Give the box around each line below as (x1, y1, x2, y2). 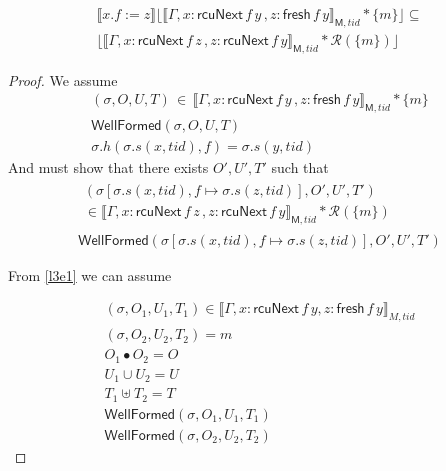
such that (271, 157, 329, 178)
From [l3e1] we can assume (8, 264, 172, 285)
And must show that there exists (8, 157, 209, 178)
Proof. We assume (8, 69, 118, 90)
